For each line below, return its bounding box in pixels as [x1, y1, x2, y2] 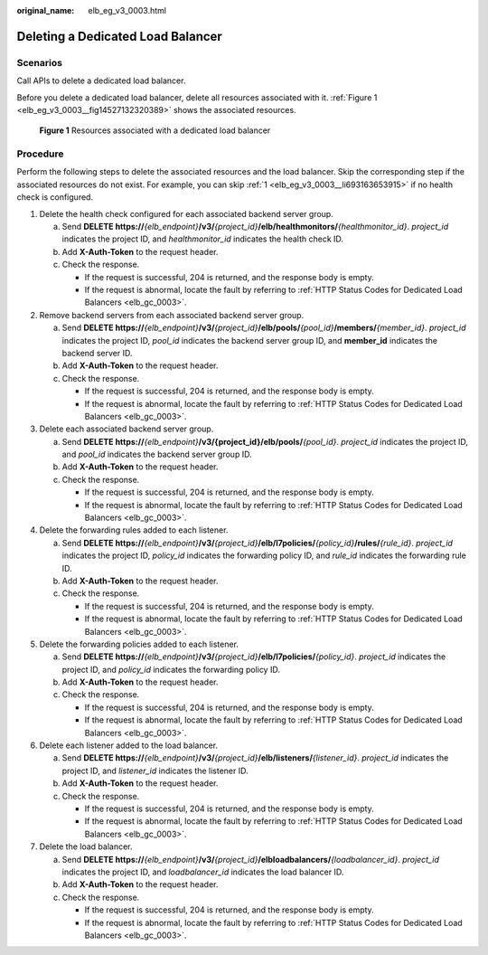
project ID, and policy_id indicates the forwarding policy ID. [61, 664, 280, 675]
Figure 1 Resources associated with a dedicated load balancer [39, 125, 271, 136]
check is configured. [16, 192, 94, 203]
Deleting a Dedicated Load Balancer [16, 28, 223, 44]
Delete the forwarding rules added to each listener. [39, 525, 229, 535]
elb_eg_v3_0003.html [88, 5, 167, 15]
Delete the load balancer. [39, 841, 133, 852]
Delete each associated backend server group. [39, 423, 214, 434]
